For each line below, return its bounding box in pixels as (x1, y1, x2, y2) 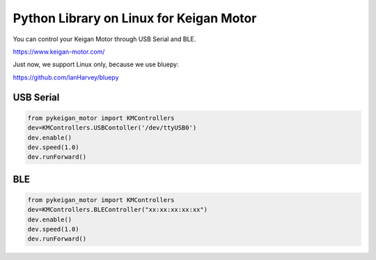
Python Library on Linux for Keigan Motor (13, 10, 257, 26)
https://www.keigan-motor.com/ (13, 47, 105, 56)
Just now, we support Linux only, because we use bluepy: (13, 60, 179, 69)
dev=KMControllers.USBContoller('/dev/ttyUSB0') (27, 124, 197, 132)
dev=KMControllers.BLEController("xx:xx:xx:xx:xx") (27, 206, 208, 214)
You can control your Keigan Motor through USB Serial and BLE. (13, 35, 196, 43)
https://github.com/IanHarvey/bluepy (13, 73, 119, 82)
